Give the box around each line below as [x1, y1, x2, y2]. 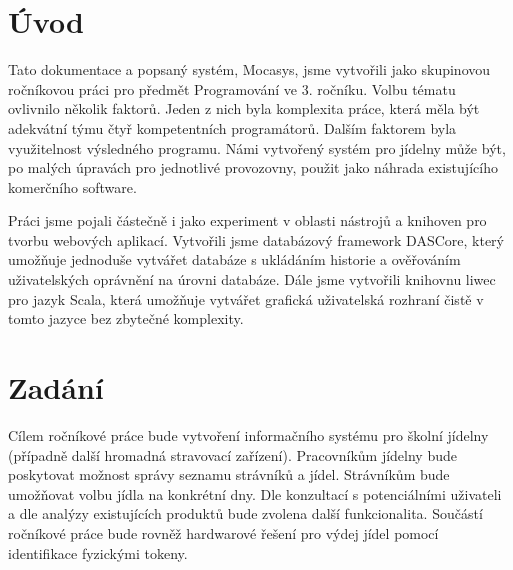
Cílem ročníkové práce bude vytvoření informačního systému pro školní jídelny [8, 424, 489, 445]
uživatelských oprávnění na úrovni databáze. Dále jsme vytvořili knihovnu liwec [8, 269, 496, 290]
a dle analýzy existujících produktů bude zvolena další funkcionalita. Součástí [8, 503, 483, 524]
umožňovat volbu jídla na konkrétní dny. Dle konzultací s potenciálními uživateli [8, 483, 502, 504]
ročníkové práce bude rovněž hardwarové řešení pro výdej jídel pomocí [8, 522, 439, 543]
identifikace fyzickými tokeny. [8, 542, 188, 563]
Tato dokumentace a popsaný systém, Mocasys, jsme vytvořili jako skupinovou [8, 59, 491, 80]
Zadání [8, 367, 104, 408]
